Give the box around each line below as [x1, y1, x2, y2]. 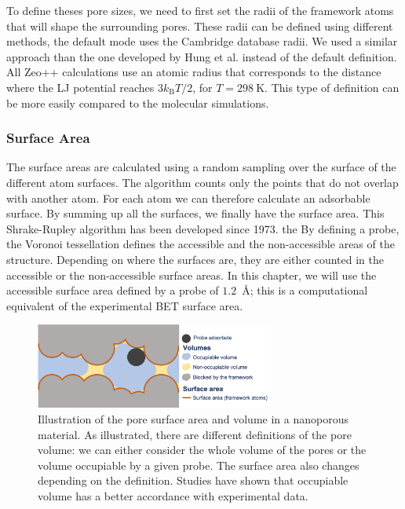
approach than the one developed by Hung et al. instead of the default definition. [6, 48, 397, 64]
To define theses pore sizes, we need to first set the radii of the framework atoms [6, 2, 394, 18]
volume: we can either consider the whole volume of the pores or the [38, 441, 367, 458]
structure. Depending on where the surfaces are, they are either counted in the [6, 251, 384, 267]
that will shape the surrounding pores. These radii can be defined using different [6, 17, 393, 34]
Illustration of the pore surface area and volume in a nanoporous [38, 410, 348, 427]
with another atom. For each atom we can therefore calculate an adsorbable [6, 189, 370, 206]
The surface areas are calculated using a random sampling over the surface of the [6, 159, 396, 175]
